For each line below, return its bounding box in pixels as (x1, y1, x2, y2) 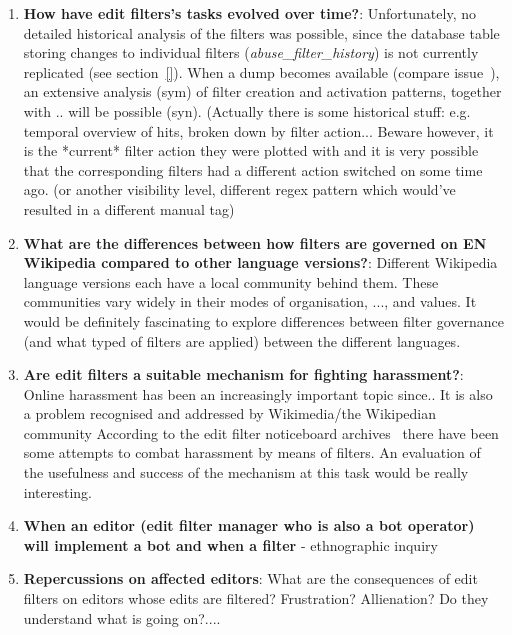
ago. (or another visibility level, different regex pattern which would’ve (23, 179, 456, 200)
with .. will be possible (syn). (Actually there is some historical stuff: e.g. (23, 100, 471, 121)
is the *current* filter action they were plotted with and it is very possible (23, 140, 479, 161)
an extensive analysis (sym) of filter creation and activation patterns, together (23, 81, 502, 102)
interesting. (23, 481, 92, 502)
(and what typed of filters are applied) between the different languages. (23, 330, 461, 351)
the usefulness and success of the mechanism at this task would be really (23, 462, 469, 483)
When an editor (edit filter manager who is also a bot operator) (23, 515, 475, 536)
